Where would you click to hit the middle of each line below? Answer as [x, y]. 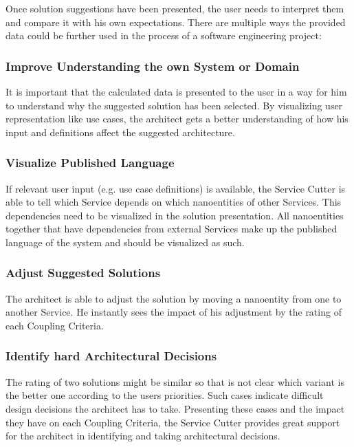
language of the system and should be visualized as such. [125, 242]
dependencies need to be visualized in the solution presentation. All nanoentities [175, 215]
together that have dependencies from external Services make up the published [172, 229]
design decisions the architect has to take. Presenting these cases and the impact [175, 408]
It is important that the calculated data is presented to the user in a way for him [176, 91]
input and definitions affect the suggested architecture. [120, 132]
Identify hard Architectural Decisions [111, 356]
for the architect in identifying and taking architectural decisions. [143, 436]
